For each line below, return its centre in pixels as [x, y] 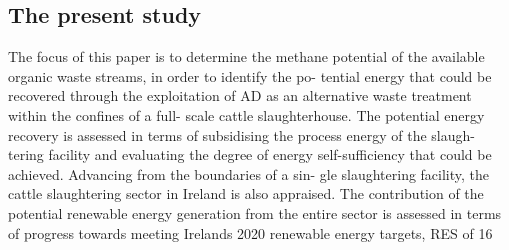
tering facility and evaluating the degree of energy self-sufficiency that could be [250, 154]
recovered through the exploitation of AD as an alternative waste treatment [240, 95]
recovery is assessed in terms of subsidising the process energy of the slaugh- [241, 134]
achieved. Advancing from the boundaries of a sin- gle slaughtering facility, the [249, 173]
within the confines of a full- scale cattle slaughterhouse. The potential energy [246, 114]
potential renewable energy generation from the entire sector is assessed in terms [255, 212]
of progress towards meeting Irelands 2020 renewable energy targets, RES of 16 [250, 232]
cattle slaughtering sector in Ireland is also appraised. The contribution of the [246, 193]
